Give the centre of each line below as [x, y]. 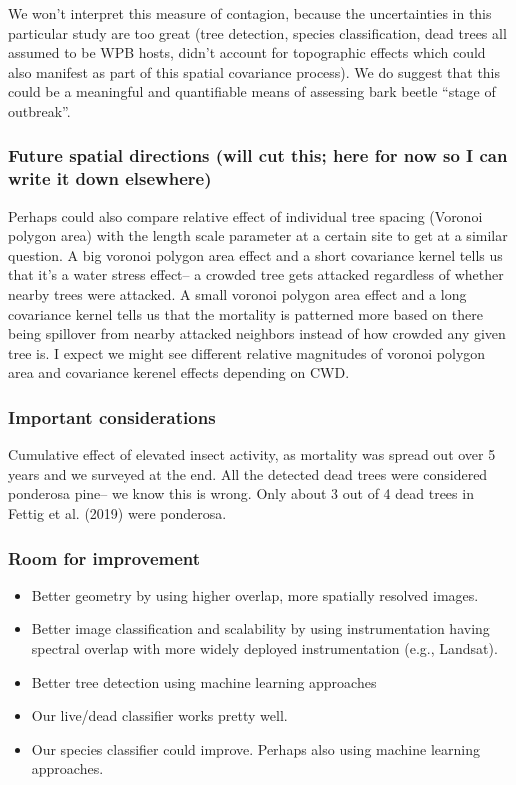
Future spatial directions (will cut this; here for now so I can [258, 155]
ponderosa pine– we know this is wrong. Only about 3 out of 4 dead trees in [241, 493]
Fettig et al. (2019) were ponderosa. [117, 513]
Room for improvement [104, 557]
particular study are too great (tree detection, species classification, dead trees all [257, 32]
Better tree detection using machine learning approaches [204, 681]
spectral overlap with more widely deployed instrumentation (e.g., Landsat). [264, 648]
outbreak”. [39, 110]
